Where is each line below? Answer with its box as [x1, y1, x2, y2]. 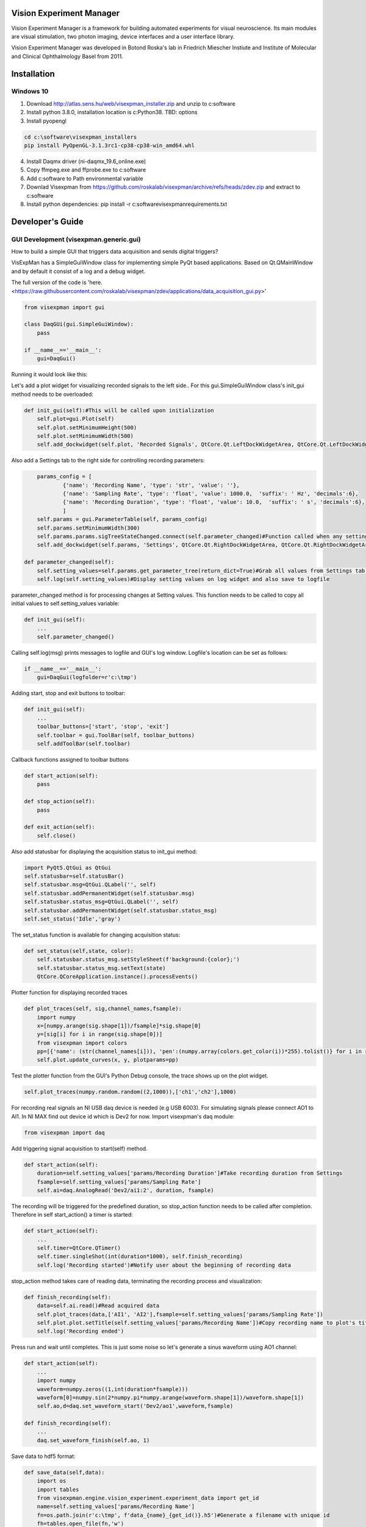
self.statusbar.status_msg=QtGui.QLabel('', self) [24, 898, 179, 905]
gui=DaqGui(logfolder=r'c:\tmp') [37, 674, 137, 681]
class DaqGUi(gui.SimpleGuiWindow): [24, 321, 134, 328]
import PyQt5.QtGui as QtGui [24, 864, 112, 871]
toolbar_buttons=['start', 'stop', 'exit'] [37, 723, 169, 730]
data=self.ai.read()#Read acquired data [37, 1302, 160, 1310]
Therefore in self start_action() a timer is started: [11, 1211, 134, 1219]
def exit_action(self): [24, 823, 96, 831]
